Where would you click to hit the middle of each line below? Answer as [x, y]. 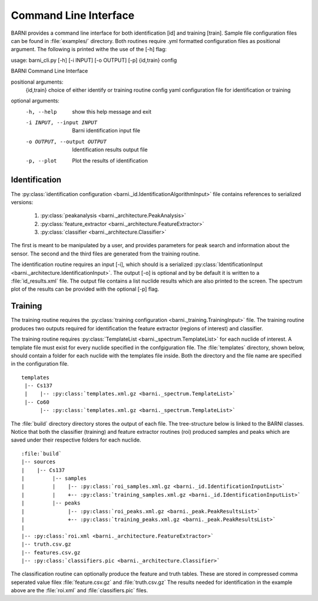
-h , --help [41, 112]
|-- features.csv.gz [51, 552]
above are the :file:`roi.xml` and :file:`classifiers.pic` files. [79, 590]
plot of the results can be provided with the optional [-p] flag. [85, 289]
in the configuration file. [40, 364]
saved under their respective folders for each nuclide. [76, 440]
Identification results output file [110, 150]
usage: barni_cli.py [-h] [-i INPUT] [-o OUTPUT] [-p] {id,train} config [94, 60]
